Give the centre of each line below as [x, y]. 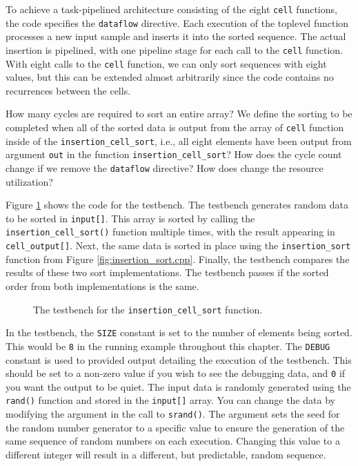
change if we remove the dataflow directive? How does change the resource [165, 167]
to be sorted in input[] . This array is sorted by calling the [130, 218]
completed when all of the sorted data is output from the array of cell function [175, 127]
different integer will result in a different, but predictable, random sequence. [166, 454]
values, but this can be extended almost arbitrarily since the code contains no [170, 77]
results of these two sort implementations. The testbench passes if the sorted [167, 272]
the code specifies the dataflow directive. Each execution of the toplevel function [177, 22]
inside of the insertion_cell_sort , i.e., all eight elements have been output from [179, 140]
